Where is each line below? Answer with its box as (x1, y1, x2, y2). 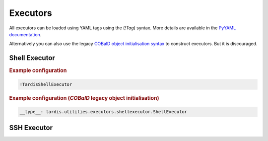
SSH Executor (9, 123, 53, 132)
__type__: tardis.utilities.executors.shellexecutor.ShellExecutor (19, 109, 188, 115)
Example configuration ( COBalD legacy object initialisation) (9, 94, 159, 101)
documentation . (9, 31, 42, 37)
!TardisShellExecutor (19, 81, 72, 87)
